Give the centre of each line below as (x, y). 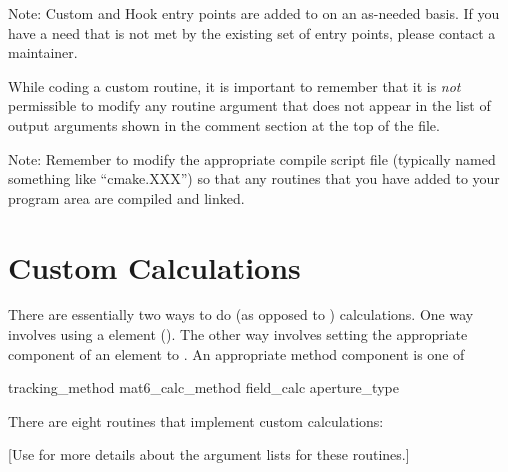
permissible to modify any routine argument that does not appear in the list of (249, 105)
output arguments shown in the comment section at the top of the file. (224, 124)
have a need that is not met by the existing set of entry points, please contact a (252, 32)
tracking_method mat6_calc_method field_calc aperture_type (203, 387)
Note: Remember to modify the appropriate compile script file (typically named (252, 158)
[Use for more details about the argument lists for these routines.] (209, 454)
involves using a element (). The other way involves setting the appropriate (238, 334)
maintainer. (43, 52)
